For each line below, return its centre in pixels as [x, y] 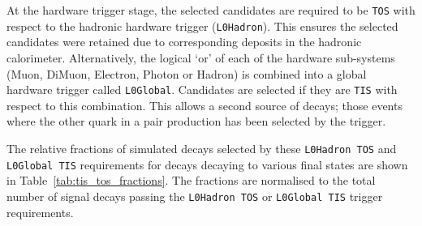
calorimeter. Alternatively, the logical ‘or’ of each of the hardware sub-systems [201, 57]
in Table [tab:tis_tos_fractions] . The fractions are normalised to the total [191, 180]
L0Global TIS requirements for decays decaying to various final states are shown [207, 164]
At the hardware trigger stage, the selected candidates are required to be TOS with [211, 10]
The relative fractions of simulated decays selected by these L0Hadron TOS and [202, 148]
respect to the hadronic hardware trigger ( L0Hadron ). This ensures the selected [202, 26]
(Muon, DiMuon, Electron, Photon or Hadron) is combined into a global [187, 73]
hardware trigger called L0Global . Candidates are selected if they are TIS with [202, 90]
